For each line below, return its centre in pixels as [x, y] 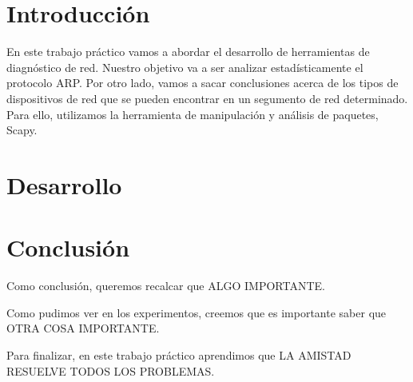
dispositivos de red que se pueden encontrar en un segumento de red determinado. [207, 98]
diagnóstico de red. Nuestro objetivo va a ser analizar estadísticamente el [185, 67]
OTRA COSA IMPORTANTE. [83, 328]
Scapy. [22, 130]
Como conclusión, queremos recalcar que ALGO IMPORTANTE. [166, 286]
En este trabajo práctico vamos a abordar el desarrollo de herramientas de [188, 52]
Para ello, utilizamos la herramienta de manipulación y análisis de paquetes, [193, 114]
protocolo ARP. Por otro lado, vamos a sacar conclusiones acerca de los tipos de [203, 83]
